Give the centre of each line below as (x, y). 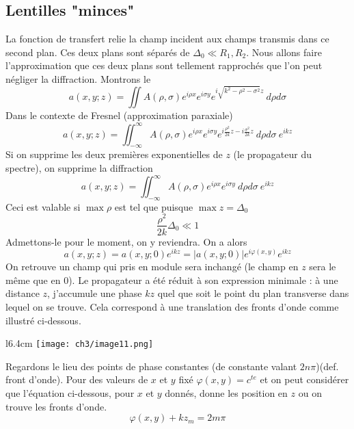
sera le (323, 266)
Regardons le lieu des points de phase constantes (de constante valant (151, 366)
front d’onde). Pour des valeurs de (77, 379)
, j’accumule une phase (95, 293)
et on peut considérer (304, 379)
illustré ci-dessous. (43, 320)
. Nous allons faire (284, 52)
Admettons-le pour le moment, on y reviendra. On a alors (126, 241)
